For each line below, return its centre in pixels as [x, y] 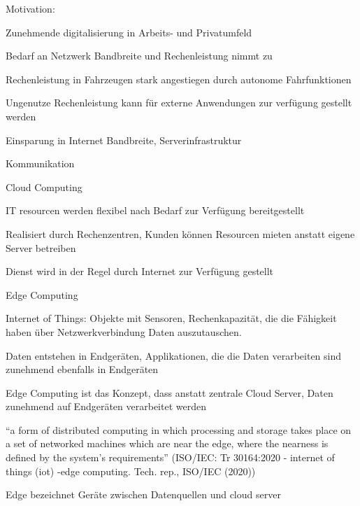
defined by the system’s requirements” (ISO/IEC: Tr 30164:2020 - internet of [170, 457]
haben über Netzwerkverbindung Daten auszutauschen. [124, 331]
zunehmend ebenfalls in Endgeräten [82, 369]
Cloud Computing [44, 187]
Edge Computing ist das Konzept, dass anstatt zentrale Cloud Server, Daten [170, 392]
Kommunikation [40, 163]
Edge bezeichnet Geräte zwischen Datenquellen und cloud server [143, 494]
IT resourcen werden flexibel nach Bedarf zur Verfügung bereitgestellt [155, 210]
